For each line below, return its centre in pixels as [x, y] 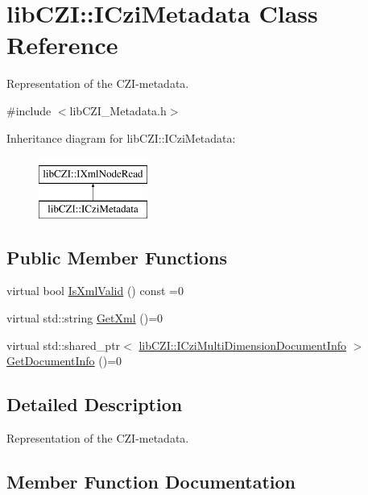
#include [29, 110]
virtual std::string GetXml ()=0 [85, 318]
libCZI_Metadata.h [118, 110]
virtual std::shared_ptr [64, 345]
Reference [62, 45]
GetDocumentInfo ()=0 [64, 361]
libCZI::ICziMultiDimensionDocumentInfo [242, 345]
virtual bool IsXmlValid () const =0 [95, 291]
